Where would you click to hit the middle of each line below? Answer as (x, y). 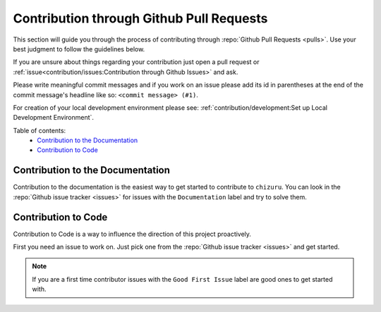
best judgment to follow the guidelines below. (79, 49)
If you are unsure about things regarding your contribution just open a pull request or (136, 62)
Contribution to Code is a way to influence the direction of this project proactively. (132, 234)
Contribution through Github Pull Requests (140, 18)
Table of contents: (40, 130)
